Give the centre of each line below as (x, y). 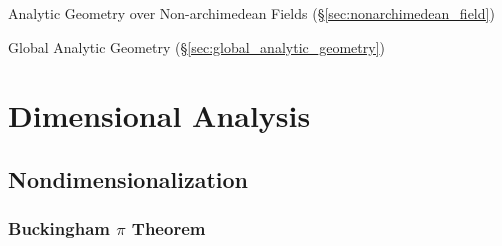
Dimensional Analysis (159, 115)
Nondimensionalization (128, 178)
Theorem (168, 228)
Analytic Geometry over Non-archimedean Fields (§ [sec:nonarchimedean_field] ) (251, 13)
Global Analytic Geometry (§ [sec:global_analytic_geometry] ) (196, 46)
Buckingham (59, 228)
